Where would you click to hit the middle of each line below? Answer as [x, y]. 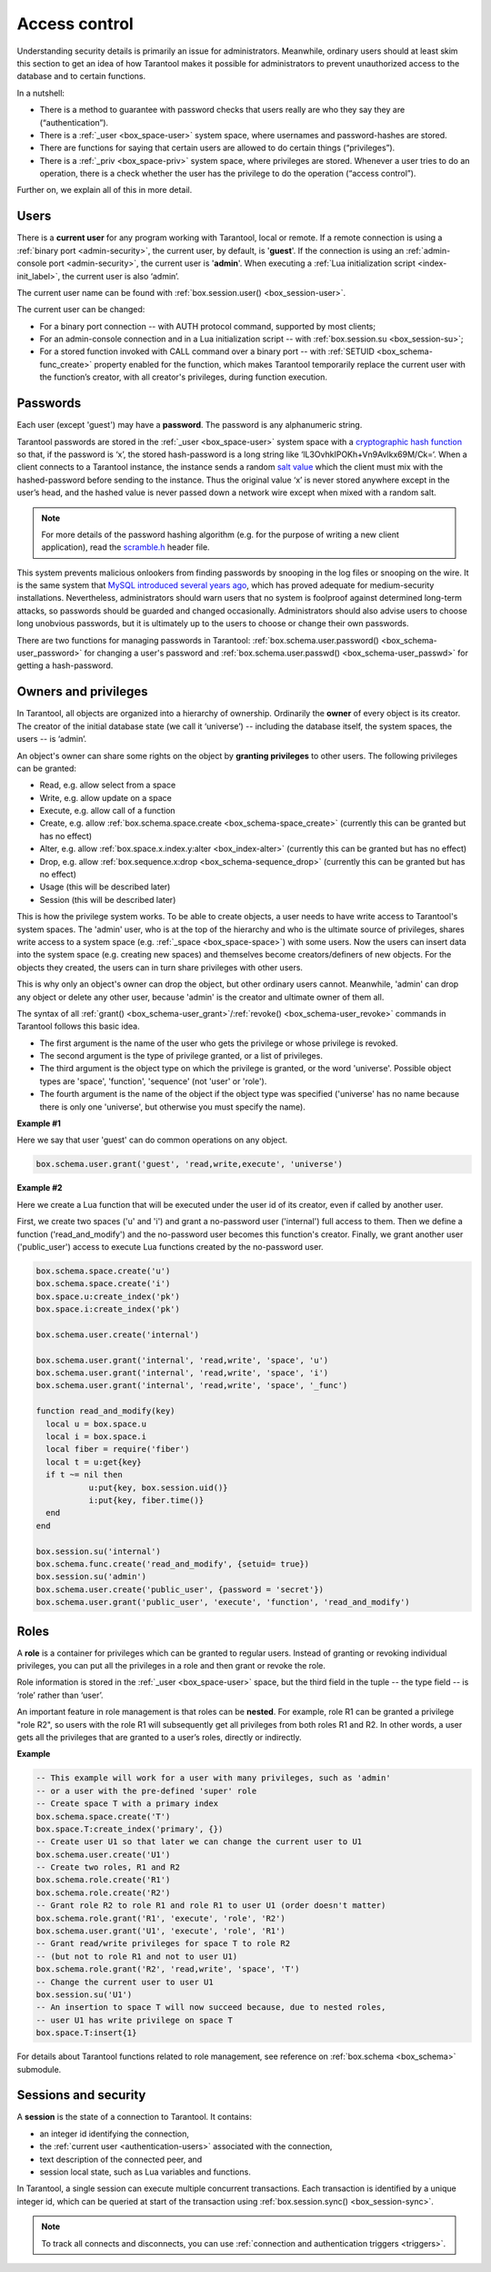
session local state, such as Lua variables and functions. [145, 2172]
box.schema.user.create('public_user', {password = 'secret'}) [180, 1589]
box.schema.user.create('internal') [118, 1334]
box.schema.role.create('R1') [103, 1880]
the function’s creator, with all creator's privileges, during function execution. [183, 377]
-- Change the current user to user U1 [125, 1982]
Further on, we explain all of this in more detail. [105, 190]
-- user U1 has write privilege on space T [135, 2020]
